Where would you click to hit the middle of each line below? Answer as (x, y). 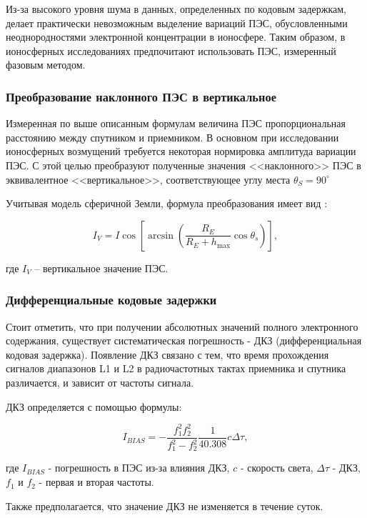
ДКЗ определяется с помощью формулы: (94, 406)
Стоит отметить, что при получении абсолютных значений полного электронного (182, 326)
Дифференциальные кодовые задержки (111, 300)
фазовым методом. (46, 65)
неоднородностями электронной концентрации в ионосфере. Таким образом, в (176, 37)
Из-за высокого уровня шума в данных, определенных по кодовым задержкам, (176, 9)
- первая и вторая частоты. (96, 482)
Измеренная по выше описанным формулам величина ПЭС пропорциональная (176, 123)
